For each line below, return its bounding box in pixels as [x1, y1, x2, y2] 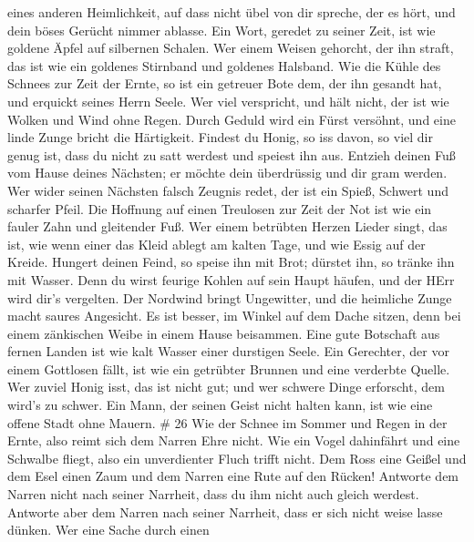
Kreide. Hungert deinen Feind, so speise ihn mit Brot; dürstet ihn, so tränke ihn [7, 252, 455, 271]
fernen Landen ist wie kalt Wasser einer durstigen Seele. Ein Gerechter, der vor [7, 342, 449, 361]
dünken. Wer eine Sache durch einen [7, 520, 210, 539]
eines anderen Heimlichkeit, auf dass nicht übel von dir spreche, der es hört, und [7, 3, 456, 21]
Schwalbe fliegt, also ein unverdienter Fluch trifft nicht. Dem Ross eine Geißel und [7, 448, 467, 467]
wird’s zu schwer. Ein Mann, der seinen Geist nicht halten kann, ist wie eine [7, 395, 433, 414]
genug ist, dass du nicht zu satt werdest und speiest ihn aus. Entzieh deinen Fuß [7, 145, 456, 164]
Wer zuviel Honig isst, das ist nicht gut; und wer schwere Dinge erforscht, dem [7, 377, 445, 396]
